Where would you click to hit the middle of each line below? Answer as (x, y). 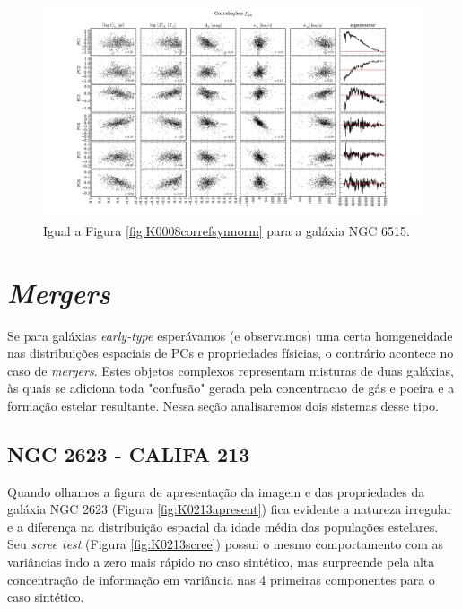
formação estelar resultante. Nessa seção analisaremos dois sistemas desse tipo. (223, 405)
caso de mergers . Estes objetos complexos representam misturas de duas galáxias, (231, 370)
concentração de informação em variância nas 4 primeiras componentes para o (221, 579)
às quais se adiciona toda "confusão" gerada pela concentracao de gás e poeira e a (231, 388)
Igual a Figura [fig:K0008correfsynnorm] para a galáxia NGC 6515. (227, 230)
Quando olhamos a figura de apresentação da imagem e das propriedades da (216, 491)
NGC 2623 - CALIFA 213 (129, 453)
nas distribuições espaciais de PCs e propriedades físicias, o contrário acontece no (231, 353)
